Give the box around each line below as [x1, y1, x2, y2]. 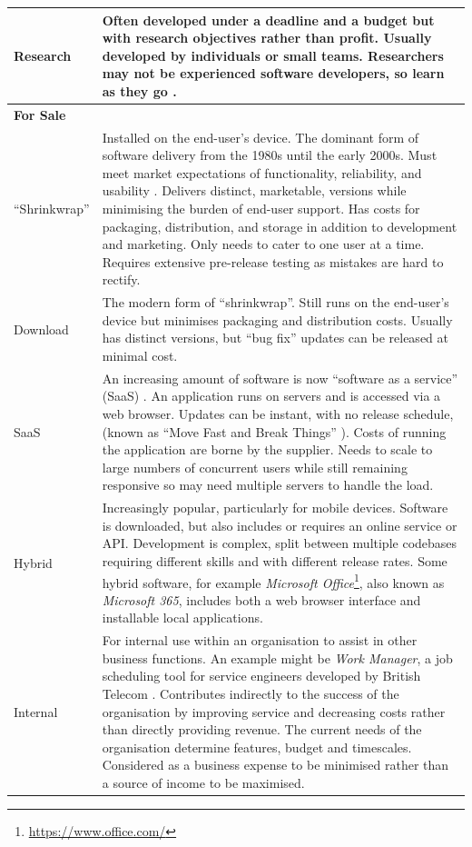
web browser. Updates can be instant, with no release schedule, [102, 404, 454, 423]
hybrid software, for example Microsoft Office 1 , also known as [102, 570, 445, 592]
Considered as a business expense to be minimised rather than [102, 755, 449, 774]
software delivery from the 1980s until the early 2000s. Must [102, 145, 438, 164]
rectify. [102, 270, 141, 289]
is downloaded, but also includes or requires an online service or [102, 515, 457, 534]
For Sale [14, 105, 66, 124]
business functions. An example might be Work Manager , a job [102, 648, 453, 667]
